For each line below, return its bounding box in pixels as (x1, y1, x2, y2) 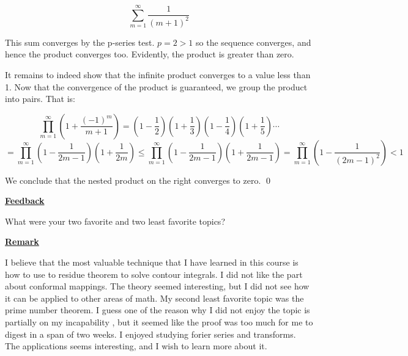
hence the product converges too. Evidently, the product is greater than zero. (5, 48, 294, 60)
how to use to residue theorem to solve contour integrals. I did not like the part (5, 267, 303, 280)
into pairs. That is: (5, 92, 75, 105)
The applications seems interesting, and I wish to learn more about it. (5, 340, 267, 352)
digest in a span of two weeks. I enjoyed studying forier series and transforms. (5, 327, 296, 340)
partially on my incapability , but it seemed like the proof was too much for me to (5, 316, 313, 329)
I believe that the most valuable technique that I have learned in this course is (5, 256, 299, 269)
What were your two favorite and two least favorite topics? (5, 214, 225, 227)
